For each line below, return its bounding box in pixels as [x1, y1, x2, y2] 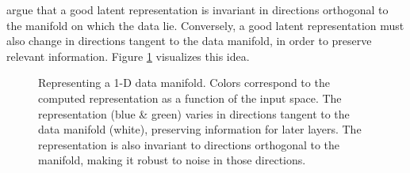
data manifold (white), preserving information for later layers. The [38, 121, 362, 137]
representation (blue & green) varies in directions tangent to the [38, 105, 350, 122]
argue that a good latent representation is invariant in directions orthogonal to [6, 2, 389, 17]
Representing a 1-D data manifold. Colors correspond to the [38, 74, 330, 91]
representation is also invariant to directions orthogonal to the [38, 136, 340, 152]
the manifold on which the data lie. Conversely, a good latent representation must [6, 17, 404, 33]
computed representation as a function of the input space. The [38, 89, 342, 106]
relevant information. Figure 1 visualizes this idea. [6, 47, 250, 64]
